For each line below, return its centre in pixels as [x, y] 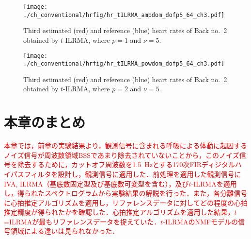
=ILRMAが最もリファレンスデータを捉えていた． [82, 221]
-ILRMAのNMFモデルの [201, 221]
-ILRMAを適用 [214, 183]
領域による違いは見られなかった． [65, 231]
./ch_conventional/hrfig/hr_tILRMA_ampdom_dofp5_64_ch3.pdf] [124, 15]
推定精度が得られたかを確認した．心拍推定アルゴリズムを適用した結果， [119, 212]
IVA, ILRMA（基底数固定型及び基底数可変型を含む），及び [96, 183]
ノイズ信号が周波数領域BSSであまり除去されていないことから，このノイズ [122, 155]
